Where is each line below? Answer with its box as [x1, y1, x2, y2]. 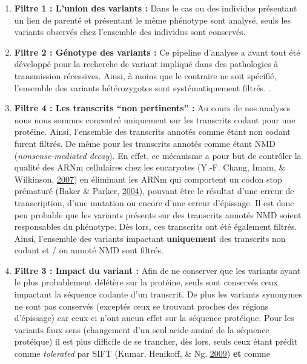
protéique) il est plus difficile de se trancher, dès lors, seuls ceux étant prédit [14, 335, 298, 348]
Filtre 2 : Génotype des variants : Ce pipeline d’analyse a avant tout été [14, 45, 300, 58]
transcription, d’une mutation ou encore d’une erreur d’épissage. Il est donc [14, 196, 294, 209]
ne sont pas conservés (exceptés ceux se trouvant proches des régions [14, 299, 269, 312]
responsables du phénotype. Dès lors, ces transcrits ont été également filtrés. [14, 220, 297, 233]
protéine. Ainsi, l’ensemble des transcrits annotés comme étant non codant [14, 125, 291, 138]
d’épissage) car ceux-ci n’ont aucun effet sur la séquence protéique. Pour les [14, 311, 294, 324]
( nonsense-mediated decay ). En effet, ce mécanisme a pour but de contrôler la [14, 149, 302, 161]
